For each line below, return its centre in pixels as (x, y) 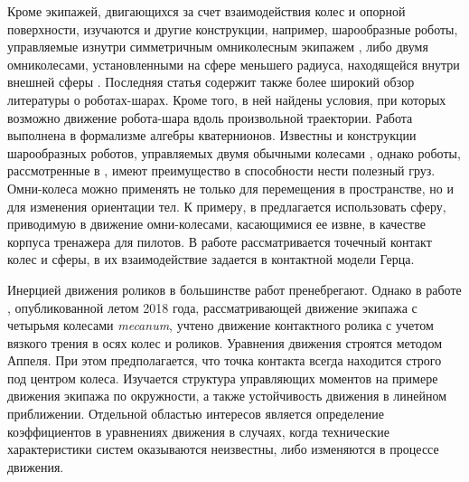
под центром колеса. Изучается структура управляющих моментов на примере (223, 378)
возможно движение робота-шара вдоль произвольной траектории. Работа (210, 117)
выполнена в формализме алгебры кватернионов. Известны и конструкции (212, 135)
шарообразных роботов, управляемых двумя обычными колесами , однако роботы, (234, 152)
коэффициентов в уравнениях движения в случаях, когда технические (198, 431)
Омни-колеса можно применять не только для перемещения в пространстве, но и (230, 188)
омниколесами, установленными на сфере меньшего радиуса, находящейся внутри (234, 64)
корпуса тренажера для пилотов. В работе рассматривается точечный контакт (220, 241)
